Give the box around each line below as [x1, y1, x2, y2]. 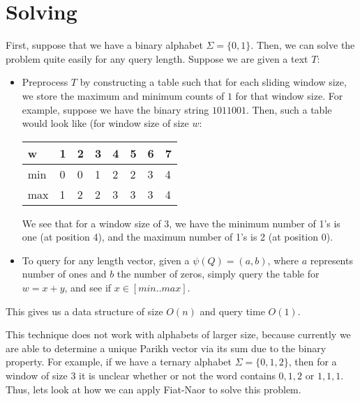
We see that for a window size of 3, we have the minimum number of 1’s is [22, 215, 340, 230]
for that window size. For [235, 88, 343, 103]
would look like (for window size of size [22, 116, 189, 130]
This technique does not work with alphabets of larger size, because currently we [6, 327, 351, 342]
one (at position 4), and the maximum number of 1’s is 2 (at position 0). [22, 229, 333, 244]
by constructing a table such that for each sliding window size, [80, 75, 347, 89]
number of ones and [22, 266, 107, 281]
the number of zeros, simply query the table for [117, 266, 320, 281]
